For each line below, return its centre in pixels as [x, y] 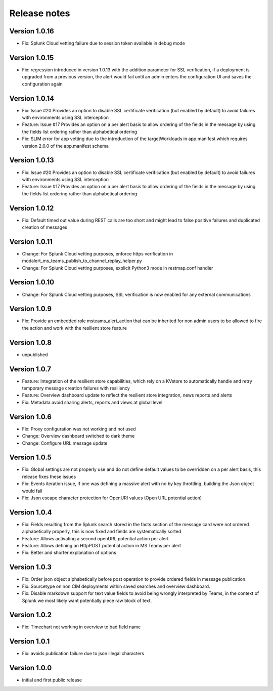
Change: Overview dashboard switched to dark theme [78, 436]
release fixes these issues [49, 477]
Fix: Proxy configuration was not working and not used [79, 429]
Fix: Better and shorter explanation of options [69, 553]
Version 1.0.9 [31, 309]
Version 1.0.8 [30, 342]
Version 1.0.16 [32, 31]
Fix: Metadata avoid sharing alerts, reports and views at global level [92, 402]
